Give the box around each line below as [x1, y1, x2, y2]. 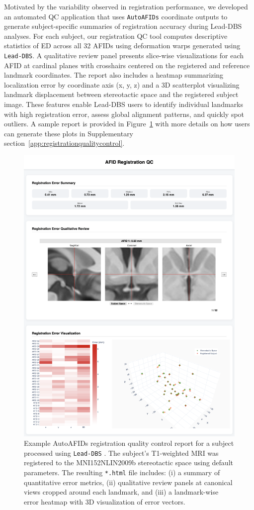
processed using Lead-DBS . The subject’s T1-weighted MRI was [24, 447, 219, 458]
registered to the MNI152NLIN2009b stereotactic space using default [24, 457, 233, 468]
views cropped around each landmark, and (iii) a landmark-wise [24, 487, 219, 497]
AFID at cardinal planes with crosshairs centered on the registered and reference [4, 60, 250, 70]
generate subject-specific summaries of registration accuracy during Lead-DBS [4, 21, 242, 31]
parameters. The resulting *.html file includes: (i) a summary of [24, 467, 220, 478]
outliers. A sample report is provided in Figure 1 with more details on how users [4, 118, 250, 129]
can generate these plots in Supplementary [4, 128, 134, 138]
